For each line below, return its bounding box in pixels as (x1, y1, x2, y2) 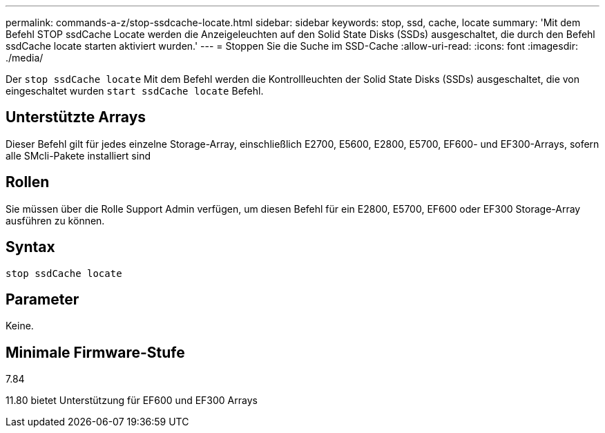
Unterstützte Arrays (6, 108, 146, 126)
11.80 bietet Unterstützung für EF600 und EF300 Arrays (6, 394, 258, 407)
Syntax (6, 238, 55, 256)
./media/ (6, 52, 44, 64)
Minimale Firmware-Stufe (6, 343, 185, 361)
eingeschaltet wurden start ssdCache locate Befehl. (6, 85, 264, 97)
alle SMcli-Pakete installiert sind (6, 149, 151, 162)
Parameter (6, 290, 79, 308)
